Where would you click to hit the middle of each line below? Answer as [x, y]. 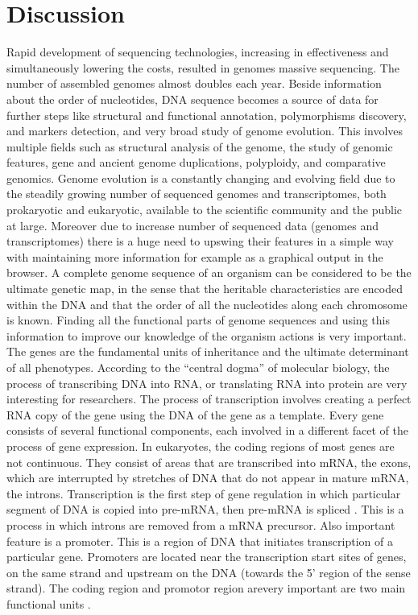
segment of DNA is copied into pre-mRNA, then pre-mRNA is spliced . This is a [205, 509]
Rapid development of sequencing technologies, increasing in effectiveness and [198, 52]
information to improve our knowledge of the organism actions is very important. [207, 335]
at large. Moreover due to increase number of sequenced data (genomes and [192, 225]
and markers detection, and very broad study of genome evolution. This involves [205, 131]
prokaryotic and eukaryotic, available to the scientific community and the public [204, 210]
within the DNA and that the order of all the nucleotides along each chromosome [207, 304]
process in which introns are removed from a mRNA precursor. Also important [201, 524]
